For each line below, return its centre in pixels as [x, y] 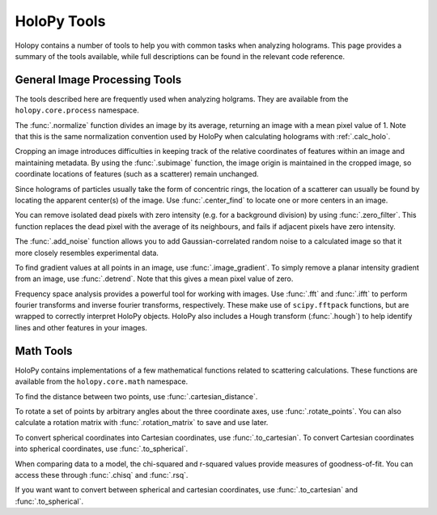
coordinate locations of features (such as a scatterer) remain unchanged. [137, 174]
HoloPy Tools [60, 21]
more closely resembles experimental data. [87, 253]
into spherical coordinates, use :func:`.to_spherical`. [102, 449]
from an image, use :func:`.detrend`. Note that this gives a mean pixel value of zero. [154, 279]
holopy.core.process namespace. [77, 110]
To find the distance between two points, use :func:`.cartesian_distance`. [136, 396]
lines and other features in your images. [81, 327]
